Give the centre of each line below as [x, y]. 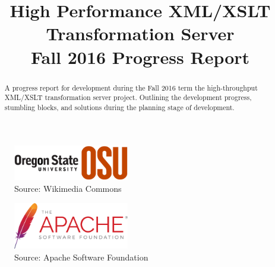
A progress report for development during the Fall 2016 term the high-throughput [131, 87]
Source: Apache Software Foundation [81, 257]
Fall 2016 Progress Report [140, 57]
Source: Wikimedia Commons [68, 188]
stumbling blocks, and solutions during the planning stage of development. [119, 107]
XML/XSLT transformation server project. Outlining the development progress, [128, 97]
